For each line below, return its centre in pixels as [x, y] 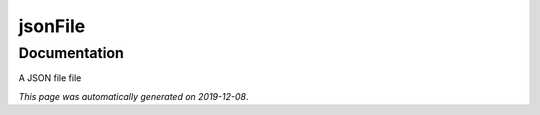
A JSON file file [50, 78]
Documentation [71, 53]
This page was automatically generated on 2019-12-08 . [133, 96]
